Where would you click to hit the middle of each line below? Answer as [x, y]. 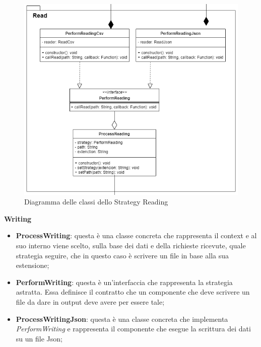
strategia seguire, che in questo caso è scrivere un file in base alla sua [122, 255]
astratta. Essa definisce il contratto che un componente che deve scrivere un [133, 292]
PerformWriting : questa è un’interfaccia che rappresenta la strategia [124, 282]
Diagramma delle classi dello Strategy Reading [96, 202]
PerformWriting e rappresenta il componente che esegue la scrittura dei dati [133, 329]
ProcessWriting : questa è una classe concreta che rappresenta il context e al [136, 235]
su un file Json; [39, 338]
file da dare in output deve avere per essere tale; [90, 301]
